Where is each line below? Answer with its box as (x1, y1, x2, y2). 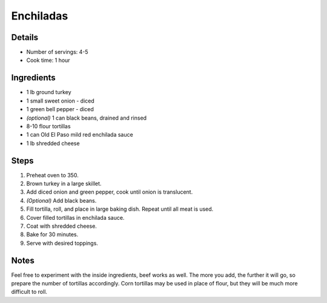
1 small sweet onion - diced (26, 97, 95, 104)
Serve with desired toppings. (26, 239, 98, 247)
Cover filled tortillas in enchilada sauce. (26, 214, 125, 221)
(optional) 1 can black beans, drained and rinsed (26, 114, 147, 121)
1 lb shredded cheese (26, 140, 80, 147)
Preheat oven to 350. (26, 171, 79, 179)
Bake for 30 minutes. (26, 231, 79, 238)
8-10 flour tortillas (26, 122, 71, 130)
